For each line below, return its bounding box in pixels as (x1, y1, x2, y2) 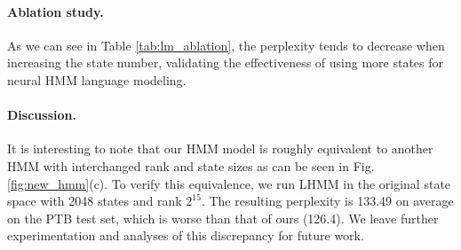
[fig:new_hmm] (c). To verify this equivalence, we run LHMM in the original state (7, 174, 451, 192)
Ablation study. (7, 2, 104, 20)
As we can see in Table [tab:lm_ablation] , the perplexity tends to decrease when (7, 35, 445, 54)
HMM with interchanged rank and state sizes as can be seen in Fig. (7, 156, 375, 175)
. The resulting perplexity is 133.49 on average (201, 191, 454, 210)
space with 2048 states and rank (7, 191, 182, 210)
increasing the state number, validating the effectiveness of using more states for (7, 53, 444, 72)
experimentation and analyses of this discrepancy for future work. (7, 226, 364, 245)
